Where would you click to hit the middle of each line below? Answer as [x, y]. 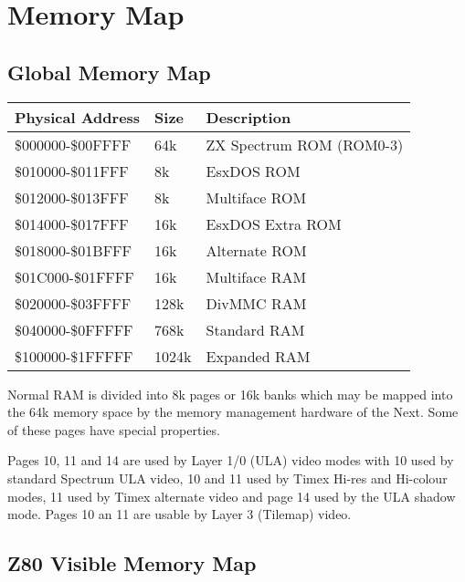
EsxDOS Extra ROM [274, 223]
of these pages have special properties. [114, 429]
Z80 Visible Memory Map [132, 563]
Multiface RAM [256, 276]
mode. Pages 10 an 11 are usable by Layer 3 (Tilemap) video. [180, 514]
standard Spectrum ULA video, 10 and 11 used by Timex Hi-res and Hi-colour [227, 478]
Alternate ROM [256, 250]
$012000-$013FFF [72, 197]
